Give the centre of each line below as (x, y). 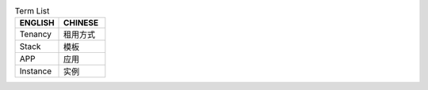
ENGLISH (37, 23)
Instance (36, 71)
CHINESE (81, 23)
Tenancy (35, 34)
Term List (32, 11)
